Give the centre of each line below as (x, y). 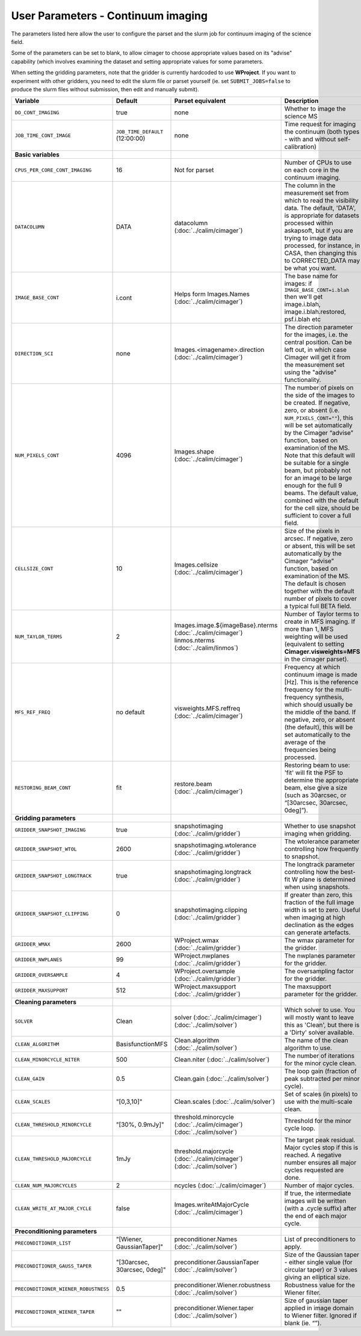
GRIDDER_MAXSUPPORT (42, 990)
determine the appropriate (322, 780)
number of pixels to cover (321, 599)
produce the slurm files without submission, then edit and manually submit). (105, 89)
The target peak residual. (320, 1140)
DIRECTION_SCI (34, 353)
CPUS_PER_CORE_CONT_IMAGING (53, 170)
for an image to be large (318, 478)
